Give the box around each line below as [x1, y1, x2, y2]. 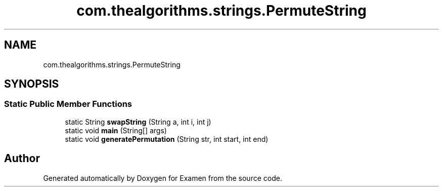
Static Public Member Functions [4, 99, 132, 109]
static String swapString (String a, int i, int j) [65, 117, 211, 126]
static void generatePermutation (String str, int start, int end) [65, 134, 269, 143]
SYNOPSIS [4, 78, 59, 91]
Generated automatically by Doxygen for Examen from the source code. [43, 173, 282, 182]
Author [4, 152, 40, 165]
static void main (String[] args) [65, 126, 167, 135]
